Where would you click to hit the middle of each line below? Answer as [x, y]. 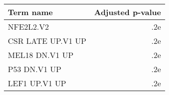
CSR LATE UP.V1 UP [47, 41]
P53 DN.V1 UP [35, 69]
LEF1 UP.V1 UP [37, 83]
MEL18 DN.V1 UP [41, 55]
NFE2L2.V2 [28, 27]
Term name [30, 12]
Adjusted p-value [128, 12]
